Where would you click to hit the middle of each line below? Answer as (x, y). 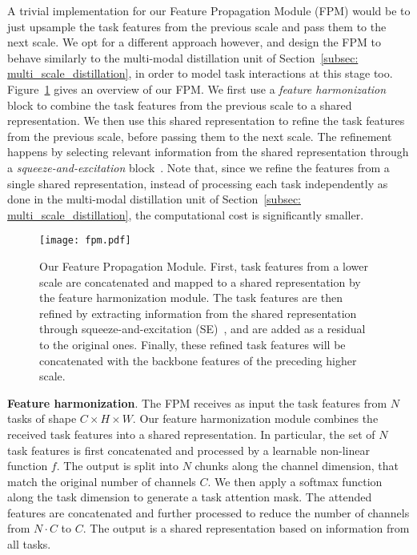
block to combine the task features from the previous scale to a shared (180, 105)
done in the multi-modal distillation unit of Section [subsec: (154, 199)
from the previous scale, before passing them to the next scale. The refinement (200, 136)
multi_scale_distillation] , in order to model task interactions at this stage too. (200, 73)
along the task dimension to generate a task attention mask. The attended (190, 497)
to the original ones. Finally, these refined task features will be (192, 344)
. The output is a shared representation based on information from (246, 528)
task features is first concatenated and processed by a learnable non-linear (188, 450)
